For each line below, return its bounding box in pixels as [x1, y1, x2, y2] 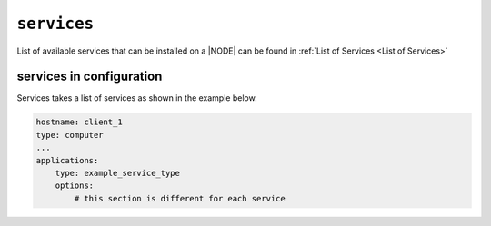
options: [55, 181, 95, 191]
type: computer [35, 130, 104, 140]
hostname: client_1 [35, 117, 123, 127]
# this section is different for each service [74, 193, 286, 203]
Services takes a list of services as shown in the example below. [16, 93, 258, 103]
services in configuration [16, 69, 163, 84]
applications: [35, 155, 99, 165]
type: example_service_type [55, 168, 181, 178]
